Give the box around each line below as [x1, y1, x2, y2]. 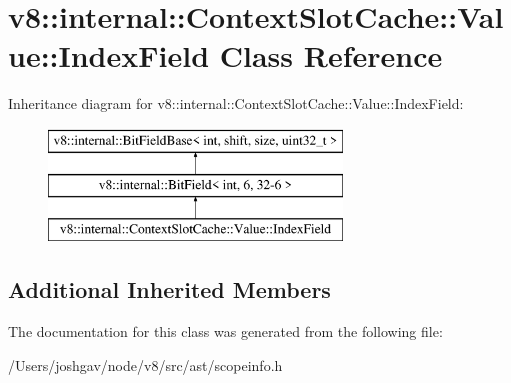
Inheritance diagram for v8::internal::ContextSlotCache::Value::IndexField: [8, 93, 464, 114]
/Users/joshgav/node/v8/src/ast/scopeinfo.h [8, 354, 283, 375]
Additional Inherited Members [8, 274, 331, 305]
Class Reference [219, 35, 443, 76]
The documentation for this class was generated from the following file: [8, 321, 443, 342]
